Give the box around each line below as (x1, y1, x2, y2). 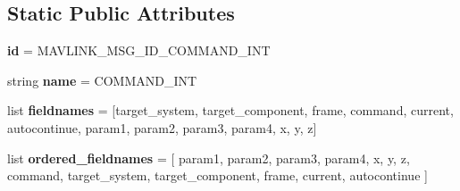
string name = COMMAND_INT (7, 71, 197, 89)
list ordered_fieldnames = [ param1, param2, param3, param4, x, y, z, (7, 148, 410, 167)
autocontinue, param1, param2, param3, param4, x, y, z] (7, 118, 317, 137)
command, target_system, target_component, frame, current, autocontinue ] (7, 166, 428, 185)
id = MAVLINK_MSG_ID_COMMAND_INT (7, 41, 271, 60)
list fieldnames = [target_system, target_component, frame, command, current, (7, 101, 454, 120)
